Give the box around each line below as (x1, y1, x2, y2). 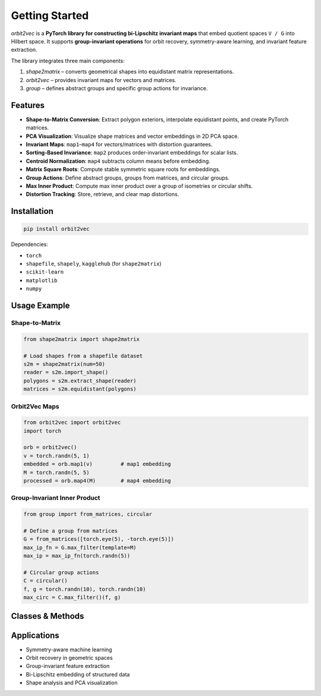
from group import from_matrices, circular (23, 511, 153, 518)
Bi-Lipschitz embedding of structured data (26, 670, 130, 678)
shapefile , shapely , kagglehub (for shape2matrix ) (26, 260, 162, 267)
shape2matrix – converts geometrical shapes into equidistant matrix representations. (26, 68, 234, 75)
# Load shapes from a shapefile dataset (23, 352, 143, 359)
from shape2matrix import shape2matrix (23, 336, 140, 342)
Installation (11, 206, 53, 216)
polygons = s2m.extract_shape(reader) (23, 377, 137, 384)
